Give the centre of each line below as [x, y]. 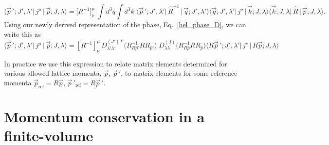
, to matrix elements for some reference [179, 73]
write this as [22, 34]
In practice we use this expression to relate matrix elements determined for [116, 63]
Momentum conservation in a [104, 116]
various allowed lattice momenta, [53, 73]
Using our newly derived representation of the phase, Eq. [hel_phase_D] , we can [125, 24]
